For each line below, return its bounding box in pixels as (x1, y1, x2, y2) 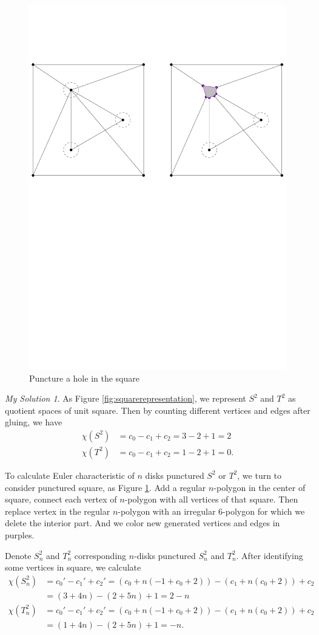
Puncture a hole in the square (29, 371, 139, 384)
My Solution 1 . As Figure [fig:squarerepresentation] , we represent (5, 392, 246, 405)
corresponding (74, 549, 127, 561)
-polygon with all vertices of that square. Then (124, 493, 298, 506)
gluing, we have (5, 416, 62, 428)
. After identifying (236, 549, 303, 561)
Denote (5, 549, 32, 561)
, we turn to (237, 469, 282, 481)
